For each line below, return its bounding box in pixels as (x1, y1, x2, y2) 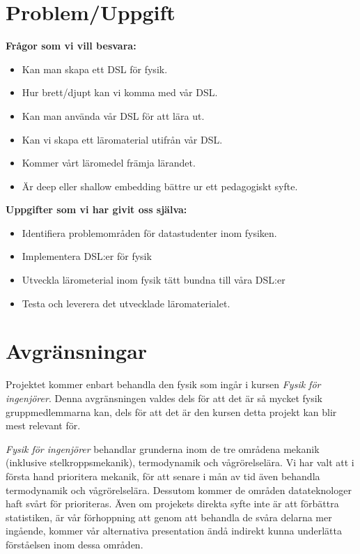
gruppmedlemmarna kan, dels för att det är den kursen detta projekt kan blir (6, 404, 337, 419)
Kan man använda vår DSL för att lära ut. (22, 108, 205, 123)
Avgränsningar (6, 337, 148, 365)
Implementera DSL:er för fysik (22, 249, 152, 263)
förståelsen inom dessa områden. (6, 537, 143, 551)
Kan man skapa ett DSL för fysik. (22, 61, 168, 76)
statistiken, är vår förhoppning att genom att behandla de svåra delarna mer (6, 509, 332, 524)
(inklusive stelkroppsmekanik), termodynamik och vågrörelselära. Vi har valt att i (6, 455, 354, 470)
